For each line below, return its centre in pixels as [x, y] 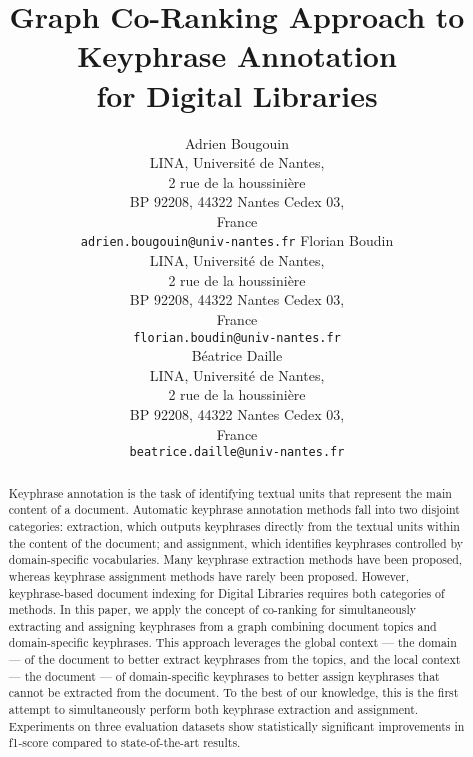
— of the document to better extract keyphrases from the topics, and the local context [234, 659]
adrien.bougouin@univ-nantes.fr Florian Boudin [237, 240]
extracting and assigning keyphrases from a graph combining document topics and [222, 625]
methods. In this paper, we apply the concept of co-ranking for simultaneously [212, 609]
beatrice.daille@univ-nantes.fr [237, 452]
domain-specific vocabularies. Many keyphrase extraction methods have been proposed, [235, 559]
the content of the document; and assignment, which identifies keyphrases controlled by [236, 542]
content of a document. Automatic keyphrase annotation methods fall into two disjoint [234, 509]
